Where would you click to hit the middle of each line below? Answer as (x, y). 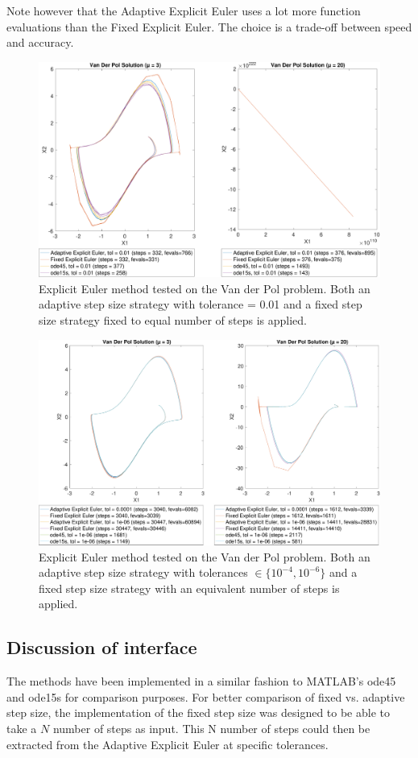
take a (22, 729)
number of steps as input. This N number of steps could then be (211, 729)
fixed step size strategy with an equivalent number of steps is (189, 588)
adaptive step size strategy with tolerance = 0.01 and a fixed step (201, 304)
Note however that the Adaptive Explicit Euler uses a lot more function (184, 10)
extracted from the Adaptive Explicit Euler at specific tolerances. (168, 744)
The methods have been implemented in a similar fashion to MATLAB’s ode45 (201, 681)
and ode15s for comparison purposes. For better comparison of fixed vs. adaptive (206, 696)
